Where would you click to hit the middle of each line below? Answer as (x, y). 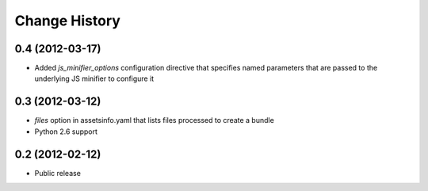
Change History (67, 21)
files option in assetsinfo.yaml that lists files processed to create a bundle (155, 120)
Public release (57, 173)
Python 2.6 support (66, 132)
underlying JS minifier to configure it (94, 78)
